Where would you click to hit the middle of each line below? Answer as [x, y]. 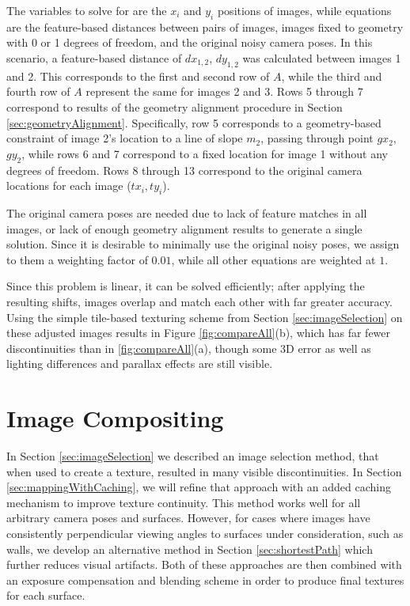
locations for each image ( [69, 186]
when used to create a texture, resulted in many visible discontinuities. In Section [204, 471]
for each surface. [46, 595]
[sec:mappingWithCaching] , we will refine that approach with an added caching [199, 487]
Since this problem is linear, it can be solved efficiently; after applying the [186, 286]
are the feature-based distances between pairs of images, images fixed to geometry [205, 27]
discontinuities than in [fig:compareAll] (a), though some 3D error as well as [189, 348]
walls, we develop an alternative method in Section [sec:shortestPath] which [190, 549]
